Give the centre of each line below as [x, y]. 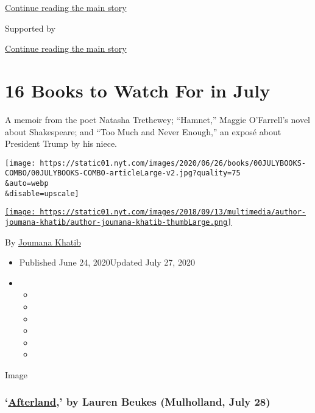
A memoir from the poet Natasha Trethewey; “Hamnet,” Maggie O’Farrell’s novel [158, 119]
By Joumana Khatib [43, 242]
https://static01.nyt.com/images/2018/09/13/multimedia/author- [173, 212]
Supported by [30, 28]
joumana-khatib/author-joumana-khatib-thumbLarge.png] [119, 222]
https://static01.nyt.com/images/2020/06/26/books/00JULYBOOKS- [173, 163]
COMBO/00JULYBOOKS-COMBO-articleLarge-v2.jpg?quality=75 [123, 173]
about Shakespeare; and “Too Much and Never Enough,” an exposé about [143, 131]
